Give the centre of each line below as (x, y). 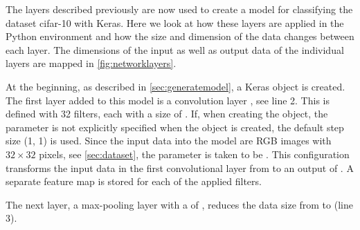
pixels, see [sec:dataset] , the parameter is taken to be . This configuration (194, 154)
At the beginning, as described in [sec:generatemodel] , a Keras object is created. (175, 86)
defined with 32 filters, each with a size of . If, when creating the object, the (167, 114)
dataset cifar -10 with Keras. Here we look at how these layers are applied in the (175, 22)
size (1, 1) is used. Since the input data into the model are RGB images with (169, 141)
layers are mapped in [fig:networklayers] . (91, 63)
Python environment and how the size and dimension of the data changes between (180, 36)
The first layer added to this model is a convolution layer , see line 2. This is (168, 100)
